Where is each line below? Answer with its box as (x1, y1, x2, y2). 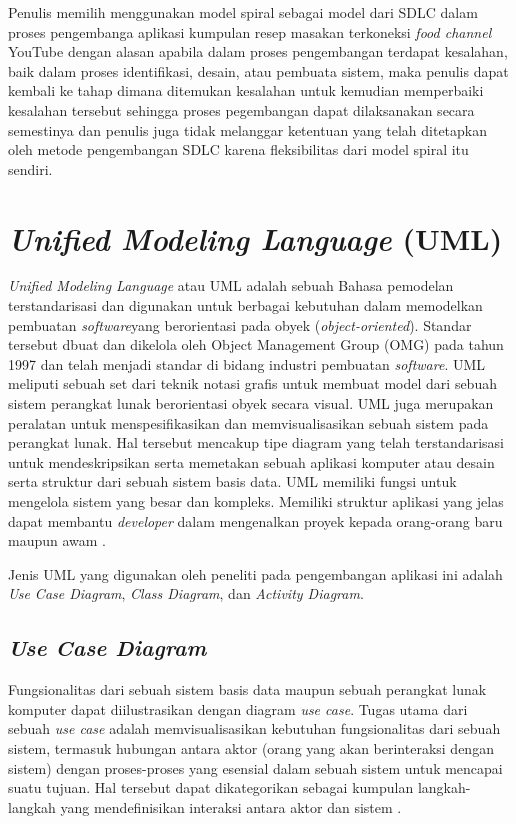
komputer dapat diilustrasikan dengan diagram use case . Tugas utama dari (8, 698, 468, 719)
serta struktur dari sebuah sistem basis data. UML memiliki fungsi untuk (8, 471, 457, 492)
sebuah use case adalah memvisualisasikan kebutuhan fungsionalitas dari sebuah (8, 718, 501, 739)
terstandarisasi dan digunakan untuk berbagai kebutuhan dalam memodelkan (8, 295, 483, 316)
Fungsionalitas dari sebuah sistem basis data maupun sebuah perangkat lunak (8, 679, 487, 700)
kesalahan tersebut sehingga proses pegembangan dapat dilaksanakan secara (8, 99, 475, 120)
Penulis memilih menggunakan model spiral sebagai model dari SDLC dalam (8, 2, 478, 22)
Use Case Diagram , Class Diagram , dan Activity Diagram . (8, 583, 364, 604)
